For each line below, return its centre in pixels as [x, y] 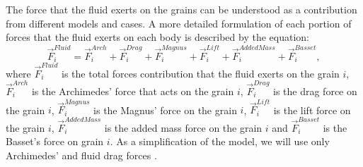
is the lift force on [312, 110]
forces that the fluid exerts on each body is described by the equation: [157, 37]
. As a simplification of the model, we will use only [220, 141]
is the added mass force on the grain [183, 127]
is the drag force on [315, 91]
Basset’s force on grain [55, 141]
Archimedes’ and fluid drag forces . [81, 155]
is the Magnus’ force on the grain [165, 110]
